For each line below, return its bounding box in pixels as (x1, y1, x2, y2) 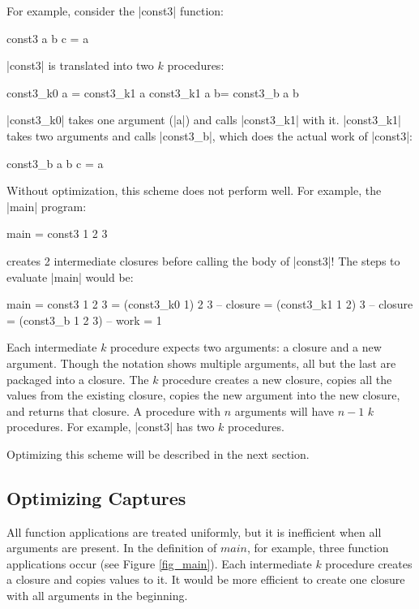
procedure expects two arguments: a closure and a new (110, 339, 382, 356)
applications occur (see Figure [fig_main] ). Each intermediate (6, 555, 312, 572)
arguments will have (234, 402, 334, 419)
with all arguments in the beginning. (6, 587, 188, 604)
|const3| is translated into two (6, 57, 154, 74)
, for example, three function (246, 539, 389, 556)
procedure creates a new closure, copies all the (162, 370, 392, 387)
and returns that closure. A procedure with (6, 402, 221, 419)
